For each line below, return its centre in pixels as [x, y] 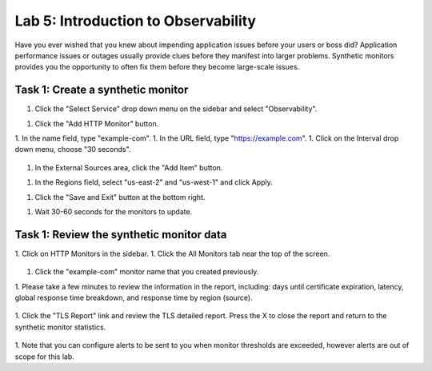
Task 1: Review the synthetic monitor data [121, 235]
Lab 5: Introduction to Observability [135, 21]
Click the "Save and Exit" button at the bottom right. [120, 197]
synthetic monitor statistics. [60, 327]
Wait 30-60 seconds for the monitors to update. [114, 211]
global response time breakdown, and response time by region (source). [134, 298]
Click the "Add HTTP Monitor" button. [97, 123]
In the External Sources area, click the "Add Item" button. [129, 167]
